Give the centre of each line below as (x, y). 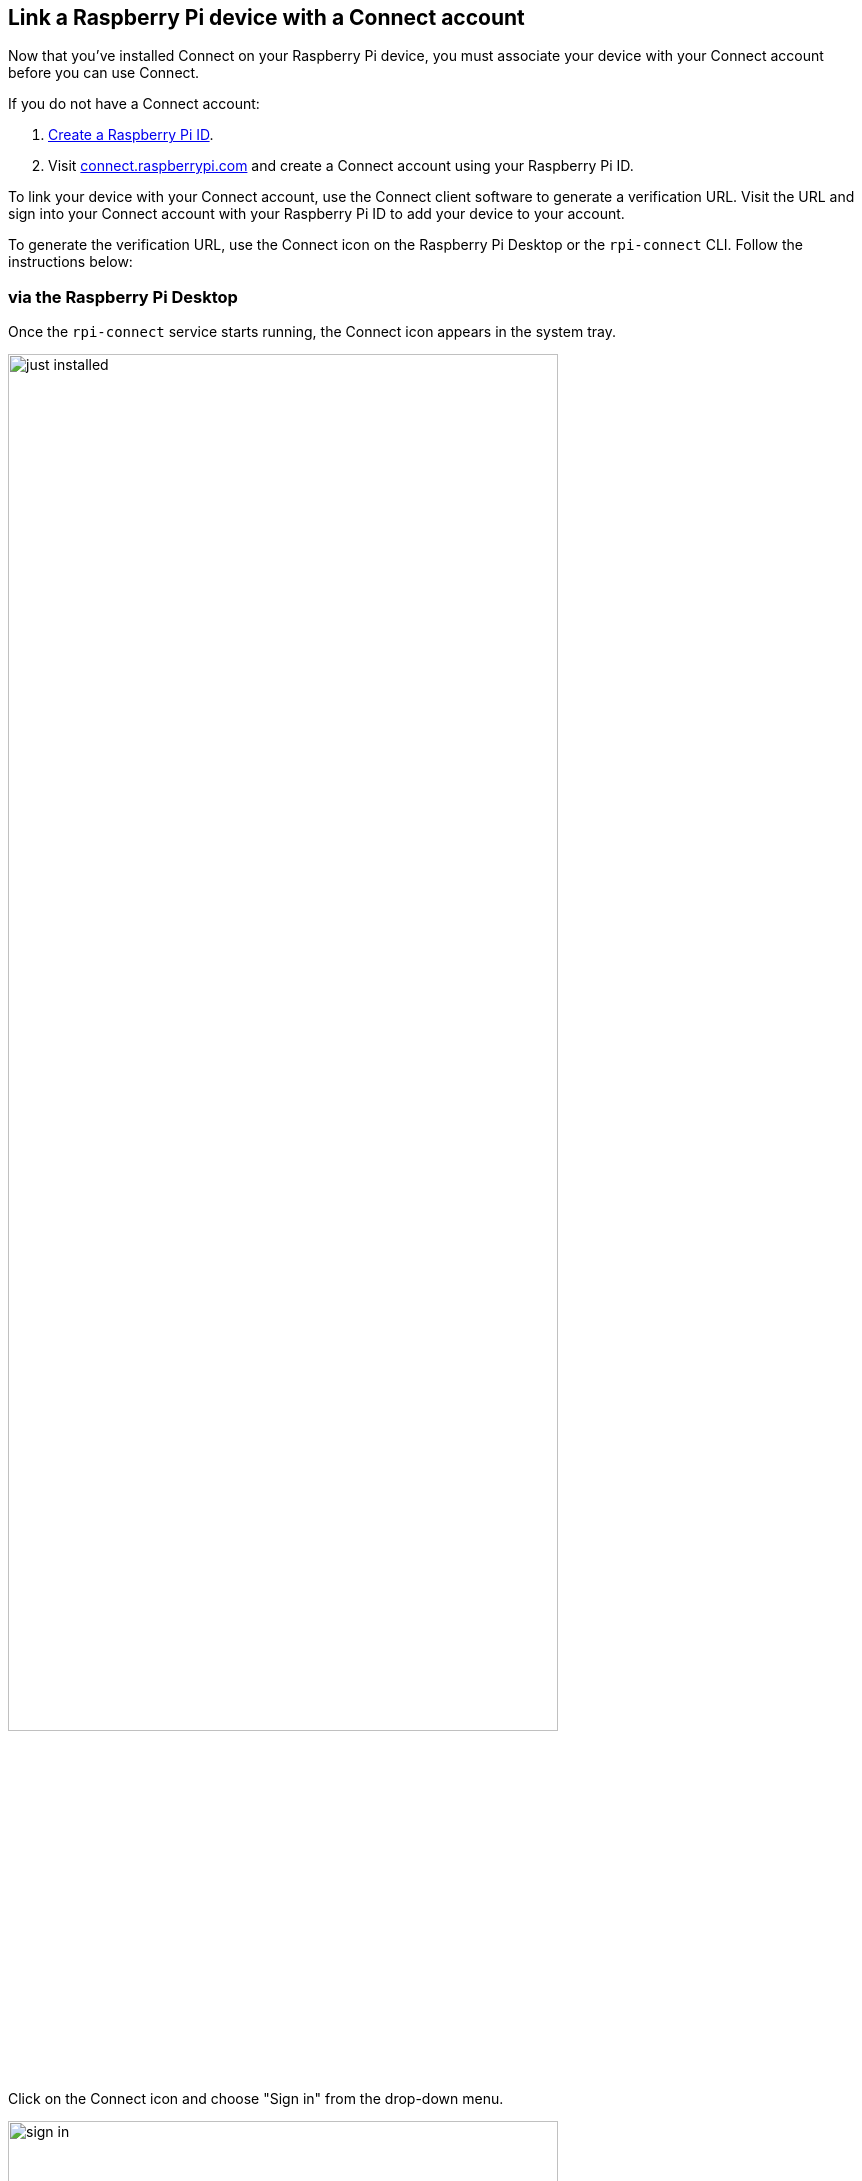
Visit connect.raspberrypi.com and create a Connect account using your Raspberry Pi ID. (341, 166)
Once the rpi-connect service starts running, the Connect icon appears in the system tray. (312, 332)
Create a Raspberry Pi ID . (131, 135)
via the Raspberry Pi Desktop (123, 296)
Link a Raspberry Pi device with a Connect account (266, 17)
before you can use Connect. (104, 73)
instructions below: (70, 262)
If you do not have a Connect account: (134, 104)
